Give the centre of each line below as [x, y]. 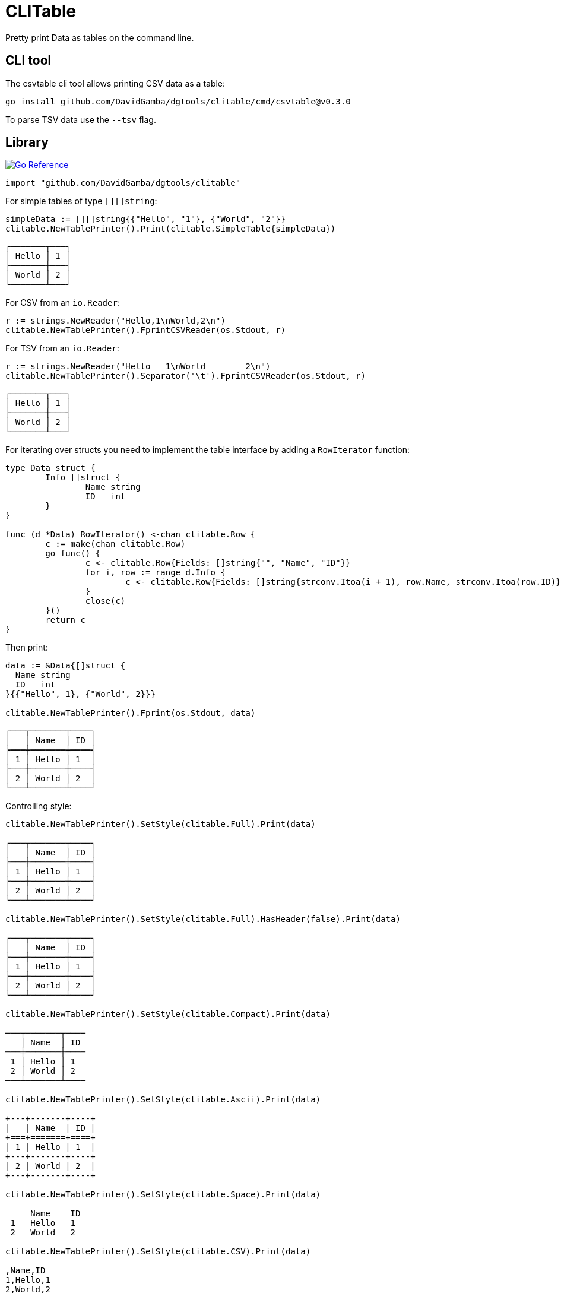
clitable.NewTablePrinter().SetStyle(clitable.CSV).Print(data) [158, 1252]
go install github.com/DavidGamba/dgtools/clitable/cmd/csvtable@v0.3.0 [178, 101]
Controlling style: [39, 806]
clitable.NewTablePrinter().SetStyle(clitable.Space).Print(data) [163, 1195]
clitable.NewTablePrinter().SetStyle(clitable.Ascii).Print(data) [163, 1100]
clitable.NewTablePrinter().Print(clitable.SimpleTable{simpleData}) [171, 229]
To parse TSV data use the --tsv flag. [81, 119]
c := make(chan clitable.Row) [115, 544]
